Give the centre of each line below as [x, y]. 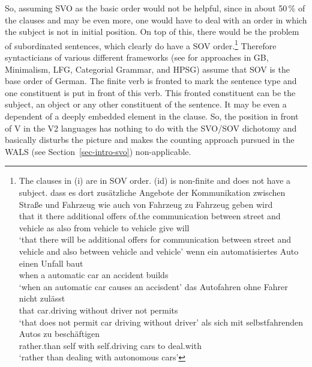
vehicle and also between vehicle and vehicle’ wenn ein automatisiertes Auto [159, 251]
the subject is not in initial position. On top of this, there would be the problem [152, 32]
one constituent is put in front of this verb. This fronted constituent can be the [150, 92]
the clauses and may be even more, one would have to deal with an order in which [156, 20]
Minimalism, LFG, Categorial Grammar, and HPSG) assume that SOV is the [147, 69]
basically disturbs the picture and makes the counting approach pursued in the [150, 140]
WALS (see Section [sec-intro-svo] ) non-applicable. [98, 151]
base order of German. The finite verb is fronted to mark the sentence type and [151, 81]
